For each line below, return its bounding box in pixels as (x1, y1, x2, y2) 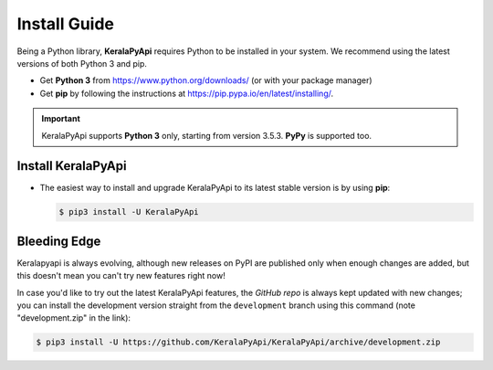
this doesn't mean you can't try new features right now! (16, 270, 226, 281)
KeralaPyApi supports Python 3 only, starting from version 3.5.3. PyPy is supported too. (41, 130, 372, 141)
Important (41, 113, 81, 124)
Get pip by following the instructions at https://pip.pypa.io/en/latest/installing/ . (39, 88, 334, 99)
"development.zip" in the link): (16, 312, 131, 323)
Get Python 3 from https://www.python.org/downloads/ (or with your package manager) (39, 75, 373, 86)
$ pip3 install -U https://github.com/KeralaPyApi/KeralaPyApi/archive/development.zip (36, 337, 441, 347)
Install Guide (16, 14, 114, 34)
